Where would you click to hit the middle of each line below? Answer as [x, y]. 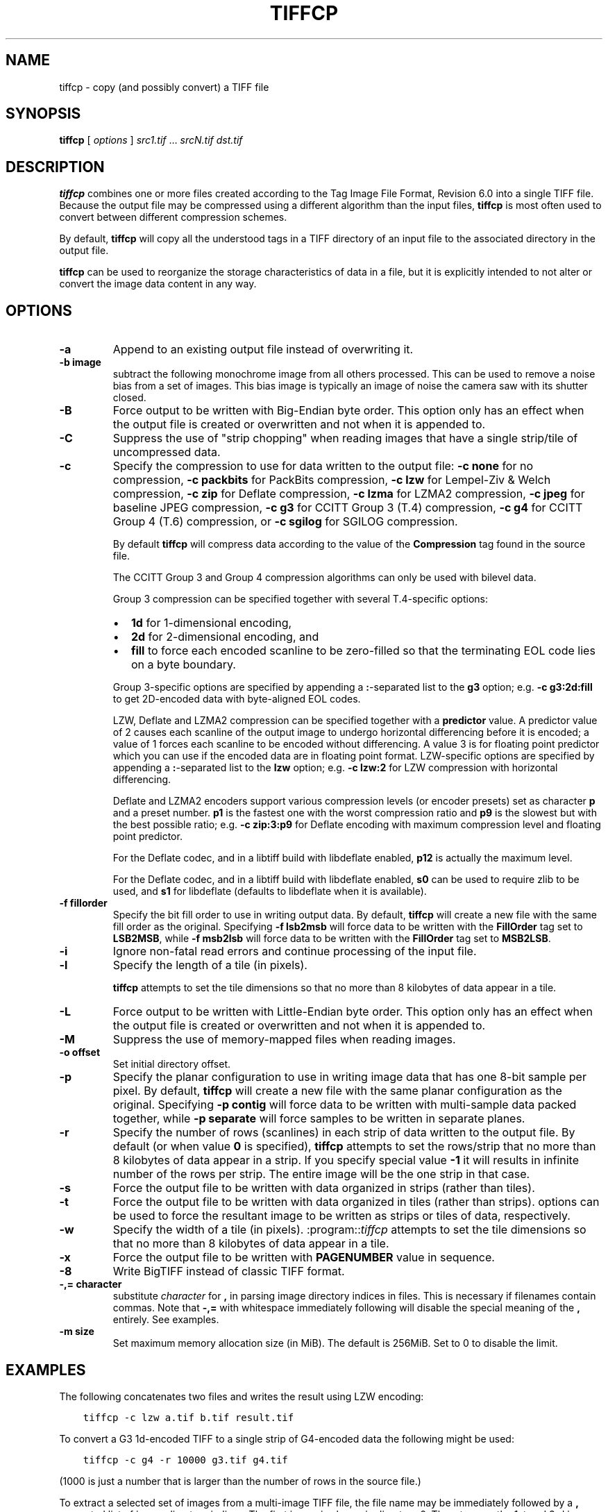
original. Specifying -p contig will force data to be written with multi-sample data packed [345, 1105]
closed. [129, 398]
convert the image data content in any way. [158, 284]
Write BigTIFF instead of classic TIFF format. [229, 1271]
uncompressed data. [167, 452]
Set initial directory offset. [172, 1064]
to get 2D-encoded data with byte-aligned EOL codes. [237, 699]
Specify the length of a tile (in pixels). [210, 965]
